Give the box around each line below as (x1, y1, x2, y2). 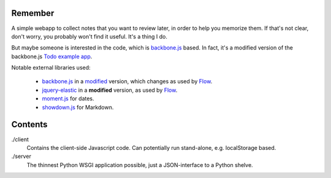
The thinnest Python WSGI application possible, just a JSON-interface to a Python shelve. (26, 161, 254, 168)
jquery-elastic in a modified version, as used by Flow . (42, 86, 178, 94)
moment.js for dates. (42, 95, 94, 102)
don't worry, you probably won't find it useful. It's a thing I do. (11, 32, 168, 40)
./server (11, 153, 32, 160)
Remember (11, 8, 55, 18)
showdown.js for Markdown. (42, 103, 114, 111)
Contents (11, 119, 48, 130)
